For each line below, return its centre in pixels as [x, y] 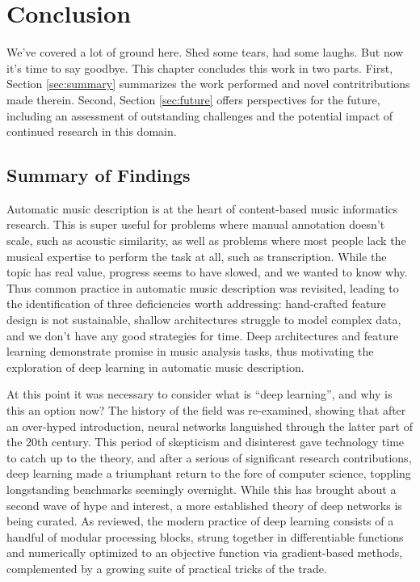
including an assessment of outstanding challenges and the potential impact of [200, 115]
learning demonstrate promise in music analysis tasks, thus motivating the [190, 351]
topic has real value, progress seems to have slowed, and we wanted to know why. [207, 272]
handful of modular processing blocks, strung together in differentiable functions [205, 536]
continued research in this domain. [92, 131]
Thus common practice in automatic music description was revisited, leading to [203, 287]
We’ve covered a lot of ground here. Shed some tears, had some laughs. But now [205, 52]
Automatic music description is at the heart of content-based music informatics [202, 208]
